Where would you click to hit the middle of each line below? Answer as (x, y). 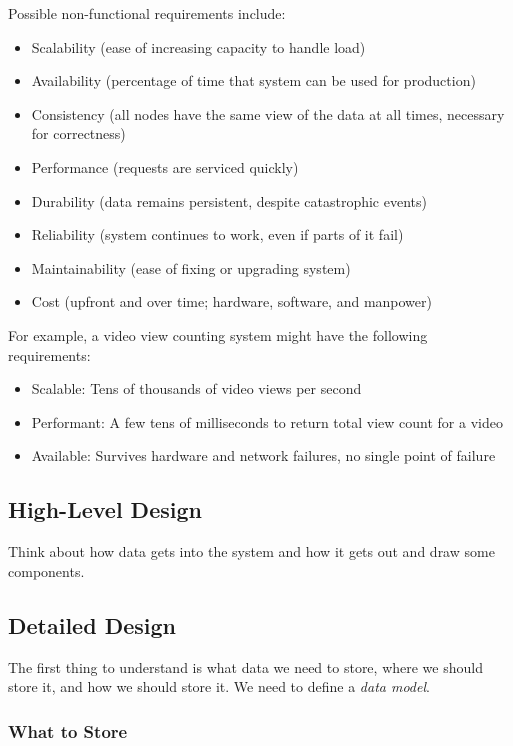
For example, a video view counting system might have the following (218, 334)
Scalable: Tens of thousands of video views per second (196, 388)
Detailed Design (92, 624)
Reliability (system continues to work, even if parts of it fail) (217, 234)
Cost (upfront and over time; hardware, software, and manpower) (231, 301)
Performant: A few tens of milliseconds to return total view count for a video (267, 421)
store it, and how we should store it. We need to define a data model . (219, 686)
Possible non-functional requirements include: (147, 13)
